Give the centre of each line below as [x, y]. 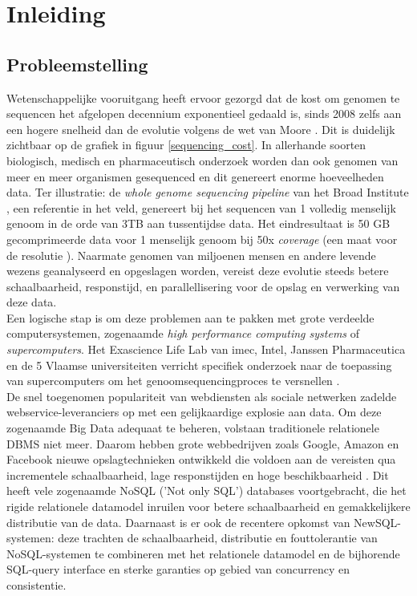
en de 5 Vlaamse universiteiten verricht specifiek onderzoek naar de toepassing [199, 365]
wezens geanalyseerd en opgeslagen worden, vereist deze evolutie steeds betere [198, 271]
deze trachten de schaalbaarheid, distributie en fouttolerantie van [218, 538]
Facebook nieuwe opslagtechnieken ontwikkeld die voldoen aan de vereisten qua [201, 459]
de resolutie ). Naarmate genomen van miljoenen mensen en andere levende [191, 255]
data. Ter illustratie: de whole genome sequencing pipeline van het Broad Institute [208, 192]
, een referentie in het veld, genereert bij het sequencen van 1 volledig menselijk [201, 207]
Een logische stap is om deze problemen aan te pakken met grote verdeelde [190, 317]
